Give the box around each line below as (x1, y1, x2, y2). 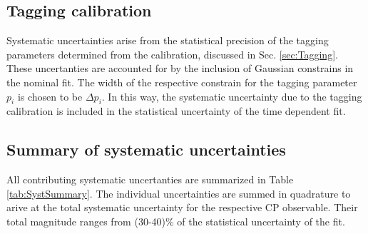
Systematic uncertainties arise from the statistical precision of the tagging (6, 33, 329, 48)
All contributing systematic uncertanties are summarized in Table (6, 172, 294, 187)
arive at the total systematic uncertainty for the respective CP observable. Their (6, 200, 358, 215)
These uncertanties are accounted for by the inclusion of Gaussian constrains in (6, 61, 354, 76)
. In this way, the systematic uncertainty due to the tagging (101, 88, 362, 103)
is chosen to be (17, 88, 83, 103)
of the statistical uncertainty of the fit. (177, 213, 345, 228)
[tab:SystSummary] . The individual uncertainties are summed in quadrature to (6, 185, 351, 200)
